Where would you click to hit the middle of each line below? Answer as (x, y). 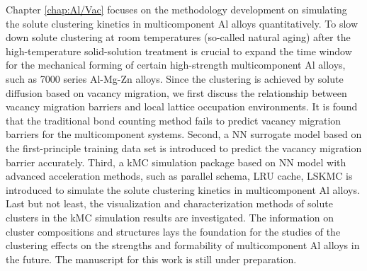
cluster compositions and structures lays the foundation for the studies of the (173, 231)
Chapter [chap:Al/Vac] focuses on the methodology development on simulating (176, 9)
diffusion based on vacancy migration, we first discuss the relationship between (176, 92)
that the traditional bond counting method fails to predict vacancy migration (174, 120)
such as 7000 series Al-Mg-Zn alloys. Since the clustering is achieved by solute (175, 78)
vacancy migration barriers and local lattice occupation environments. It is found (182, 106)
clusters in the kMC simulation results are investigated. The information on (170, 217)
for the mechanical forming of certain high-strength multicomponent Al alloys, (176, 65)
